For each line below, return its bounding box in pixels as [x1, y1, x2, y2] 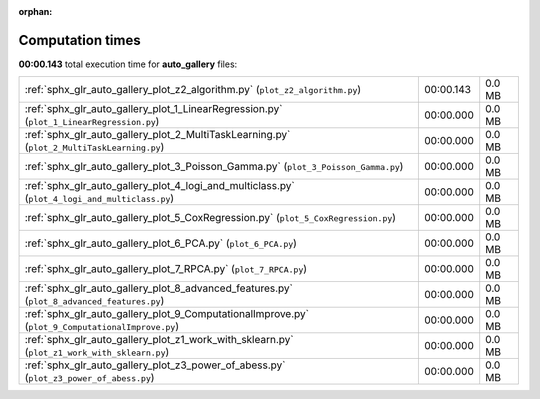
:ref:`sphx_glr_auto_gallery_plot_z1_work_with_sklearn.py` [24, 333, 294, 347]
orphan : [18, 6, 53, 17]
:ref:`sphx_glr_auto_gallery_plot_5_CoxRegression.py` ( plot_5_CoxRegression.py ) [24, 211, 397, 225]
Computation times [18, 31, 141, 49]
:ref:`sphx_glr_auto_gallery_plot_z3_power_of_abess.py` [24, 358, 286, 372]
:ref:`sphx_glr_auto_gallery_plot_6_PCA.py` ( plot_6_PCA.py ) [24, 236, 297, 250]
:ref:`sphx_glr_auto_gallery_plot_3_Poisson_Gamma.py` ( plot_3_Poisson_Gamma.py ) [24, 160, 404, 174]
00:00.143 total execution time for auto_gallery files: [18, 58, 238, 70]
